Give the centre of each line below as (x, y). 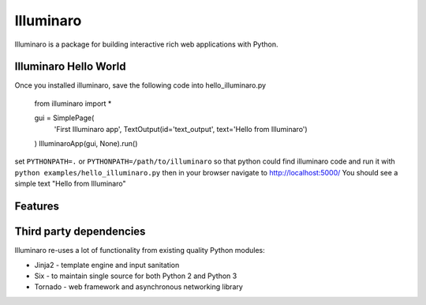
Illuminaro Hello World (70, 67)
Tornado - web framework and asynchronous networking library (139, 287)
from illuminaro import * (73, 104)
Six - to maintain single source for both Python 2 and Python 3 (136, 276)
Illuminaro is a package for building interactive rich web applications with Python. (146, 44)
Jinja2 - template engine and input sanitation (107, 265)
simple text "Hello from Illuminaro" (70, 184)
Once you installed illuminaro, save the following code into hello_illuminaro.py (140, 85)
